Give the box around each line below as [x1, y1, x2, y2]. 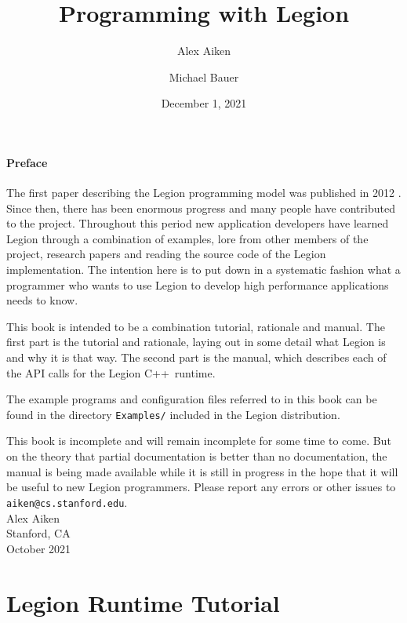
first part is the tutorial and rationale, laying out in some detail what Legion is [6, 333, 386, 350]
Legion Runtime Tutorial [6, 586, 280, 618]
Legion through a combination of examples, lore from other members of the [6, 230, 369, 246]
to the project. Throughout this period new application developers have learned [6, 215, 389, 231]
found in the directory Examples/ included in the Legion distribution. [6, 406, 340, 422]
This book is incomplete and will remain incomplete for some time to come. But [6, 432, 391, 449]
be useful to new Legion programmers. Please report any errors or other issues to [6, 479, 396, 495]
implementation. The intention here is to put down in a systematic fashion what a [6, 261, 401, 278]
